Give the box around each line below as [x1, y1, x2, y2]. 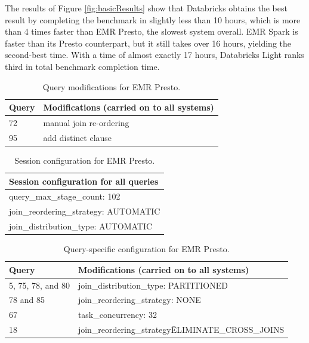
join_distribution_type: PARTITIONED [78, 278, 228, 291]
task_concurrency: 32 [78, 308, 157, 321]
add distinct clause [43, 131, 112, 143]
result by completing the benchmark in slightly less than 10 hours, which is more [5, 13, 301, 26]
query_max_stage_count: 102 [9, 190, 120, 203]
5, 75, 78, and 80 [9, 278, 70, 291]
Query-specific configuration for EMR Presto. [63, 243, 230, 255]
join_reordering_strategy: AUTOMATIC [9, 205, 160, 218]
